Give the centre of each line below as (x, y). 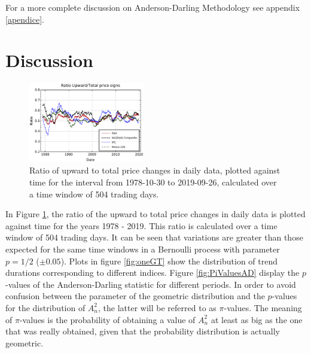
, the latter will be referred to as (157, 307)
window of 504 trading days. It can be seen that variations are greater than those (154, 237)
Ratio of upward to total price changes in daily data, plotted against (155, 170)
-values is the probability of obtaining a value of (107, 319)
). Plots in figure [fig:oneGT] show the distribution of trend (169, 261)
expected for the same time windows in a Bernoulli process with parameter (143, 249)
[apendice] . (25, 19)
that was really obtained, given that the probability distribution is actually (143, 331)
